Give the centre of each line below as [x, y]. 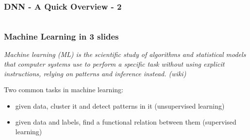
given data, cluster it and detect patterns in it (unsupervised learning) [120, 105]
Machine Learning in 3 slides [61, 36]
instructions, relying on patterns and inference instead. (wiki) [95, 73]
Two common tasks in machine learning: [64, 90]
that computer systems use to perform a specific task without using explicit [114, 64]
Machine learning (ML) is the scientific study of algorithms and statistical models [125, 54]
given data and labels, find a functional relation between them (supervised [126, 122]
